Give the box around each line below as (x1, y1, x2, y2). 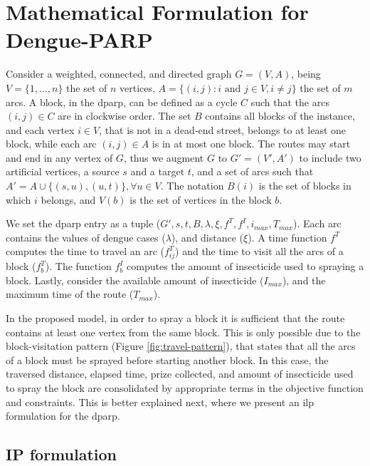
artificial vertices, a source (6, 164, 120, 179)
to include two (299, 150, 361, 165)
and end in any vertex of (6, 150, 113, 165)
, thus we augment (123, 150, 204, 165)
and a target (130, 164, 185, 179)
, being (291, 66, 321, 81)
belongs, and (41, 192, 96, 207)
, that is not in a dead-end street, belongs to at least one (99, 122, 347, 137)
